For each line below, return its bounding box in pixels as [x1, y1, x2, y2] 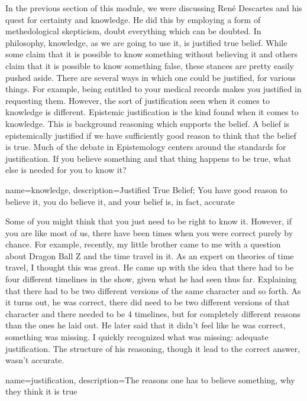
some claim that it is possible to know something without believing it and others [5, 48, 298, 60]
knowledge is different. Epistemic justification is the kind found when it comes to [5, 106, 299, 118]
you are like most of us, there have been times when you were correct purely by [5, 226, 293, 239]
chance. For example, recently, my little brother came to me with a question [5, 238, 281, 250]
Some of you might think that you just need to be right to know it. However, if [5, 215, 292, 227]
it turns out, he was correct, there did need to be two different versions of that [5, 296, 290, 308]
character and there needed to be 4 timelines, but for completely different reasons [5, 307, 300, 320]
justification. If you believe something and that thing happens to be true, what [5, 152, 292, 164]
